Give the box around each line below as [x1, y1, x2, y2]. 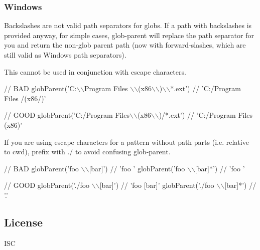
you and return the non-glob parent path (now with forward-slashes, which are [4, 40, 246, 50]
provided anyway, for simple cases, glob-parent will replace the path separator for [4, 30, 254, 40]
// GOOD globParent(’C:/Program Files [4, 110, 129, 120]
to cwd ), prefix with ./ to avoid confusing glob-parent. [4, 146, 171, 157]
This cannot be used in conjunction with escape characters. [4, 66, 186, 77]
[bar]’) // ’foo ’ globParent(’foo [89, 163, 185, 173]
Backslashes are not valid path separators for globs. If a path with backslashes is [4, 20, 252, 31]
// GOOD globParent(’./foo [4, 180, 90, 190]
